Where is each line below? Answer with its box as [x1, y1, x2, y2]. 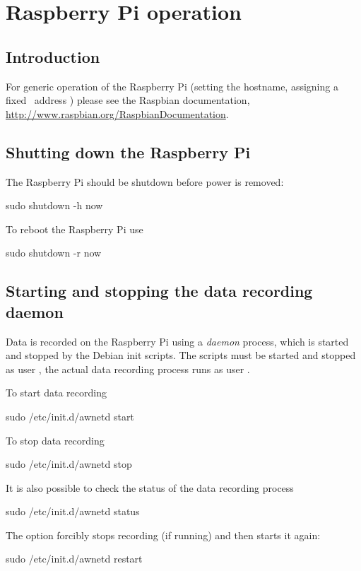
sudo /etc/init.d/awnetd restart [6, 551, 143, 566]
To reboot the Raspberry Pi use [6, 221, 143, 236]
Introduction [6, 45, 100, 67]
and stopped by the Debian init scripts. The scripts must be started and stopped [6, 348, 356, 363]
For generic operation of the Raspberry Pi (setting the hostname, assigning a [6, 78, 338, 93]
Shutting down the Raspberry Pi [6, 141, 251, 163]
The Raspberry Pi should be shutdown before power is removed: [6, 174, 284, 189]
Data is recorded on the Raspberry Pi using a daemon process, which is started [6, 334, 349, 348]
